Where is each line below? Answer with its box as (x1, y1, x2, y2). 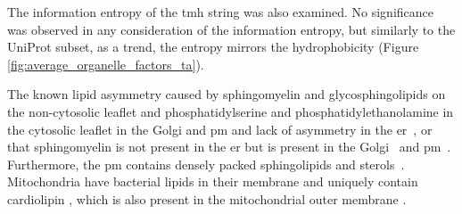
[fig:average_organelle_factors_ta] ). (7, 54, 204, 73)
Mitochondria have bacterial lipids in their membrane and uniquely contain (7, 172, 418, 191)
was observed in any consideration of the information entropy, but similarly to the (7, 20, 456, 38)
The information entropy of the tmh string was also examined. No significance (7, 3, 433, 21)
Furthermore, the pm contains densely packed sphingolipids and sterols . (7, 154, 405, 173)
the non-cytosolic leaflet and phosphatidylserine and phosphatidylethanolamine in (7, 102, 454, 120)
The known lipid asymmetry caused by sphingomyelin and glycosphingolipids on (7, 85, 446, 103)
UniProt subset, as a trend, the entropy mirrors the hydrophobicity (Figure (7, 37, 419, 56)
